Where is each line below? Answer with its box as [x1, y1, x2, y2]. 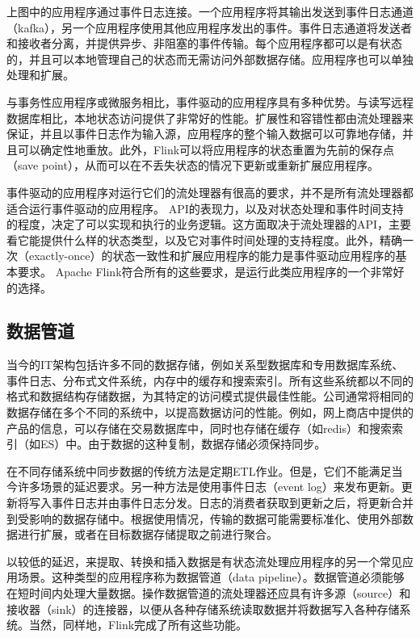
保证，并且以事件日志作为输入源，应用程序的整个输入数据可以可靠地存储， [6, 125, 402, 142]
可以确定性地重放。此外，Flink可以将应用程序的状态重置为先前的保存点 [17, 141, 395, 157]
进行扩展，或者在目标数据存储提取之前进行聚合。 [17, 526, 278, 543]
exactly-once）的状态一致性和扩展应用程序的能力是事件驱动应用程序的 [28, 247, 396, 264]
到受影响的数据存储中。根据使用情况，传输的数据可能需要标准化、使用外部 [6, 510, 402, 527]
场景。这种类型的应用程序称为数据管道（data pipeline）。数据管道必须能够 [17, 569, 405, 586]
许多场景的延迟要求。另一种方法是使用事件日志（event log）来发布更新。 [17, 478, 401, 495]
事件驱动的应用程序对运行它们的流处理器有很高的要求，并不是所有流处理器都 [6, 183, 414, 200]
